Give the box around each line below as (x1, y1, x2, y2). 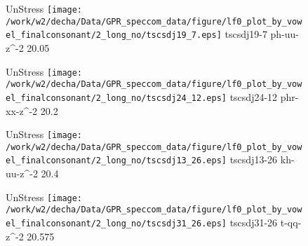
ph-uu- (270, 27, 300, 41)
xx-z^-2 (6, 103, 38, 118)
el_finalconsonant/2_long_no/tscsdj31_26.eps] (6, 219, 227, 228)
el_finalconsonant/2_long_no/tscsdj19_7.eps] (6, 30, 222, 41)
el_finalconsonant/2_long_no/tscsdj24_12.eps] (6, 93, 227, 103)
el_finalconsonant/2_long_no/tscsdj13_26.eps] (6, 156, 227, 166)
